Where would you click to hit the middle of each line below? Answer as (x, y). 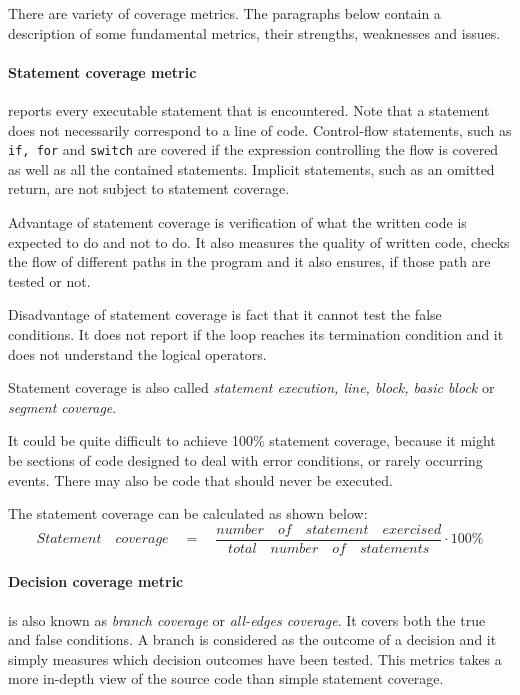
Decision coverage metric (96, 581)
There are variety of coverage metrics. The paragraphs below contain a (224, 13)
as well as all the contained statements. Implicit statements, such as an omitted (251, 168)
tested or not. (49, 280)
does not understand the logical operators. (137, 353)
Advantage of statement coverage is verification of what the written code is (237, 222)
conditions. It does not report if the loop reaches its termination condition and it (256, 333)
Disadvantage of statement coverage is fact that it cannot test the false (225, 314)
